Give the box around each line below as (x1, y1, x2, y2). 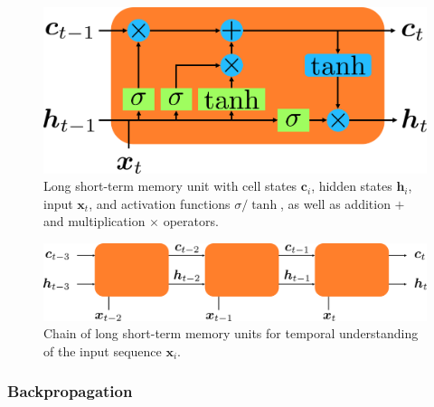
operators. (163, 212, 219, 231)
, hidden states (311, 176, 392, 195)
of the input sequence (43, 341, 162, 360)
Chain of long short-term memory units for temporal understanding (43, 324, 419, 343)
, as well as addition (280, 194, 391, 213)
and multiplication (43, 212, 146, 231)
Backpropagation (7, 380, 133, 402)
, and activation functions (89, 194, 231, 213)
